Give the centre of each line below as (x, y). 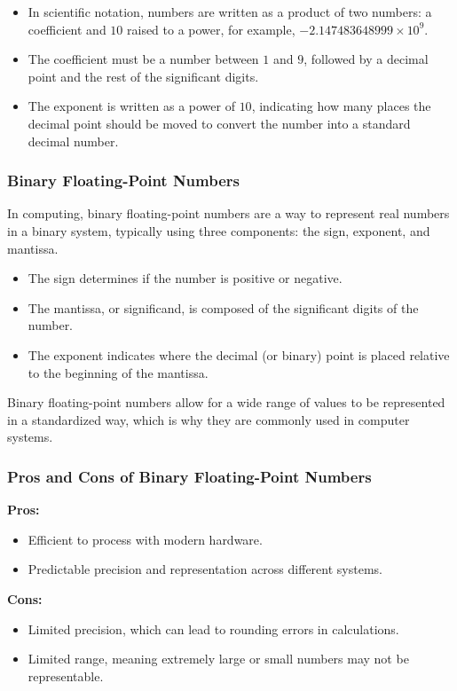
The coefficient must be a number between (143, 59)
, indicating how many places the (341, 106)
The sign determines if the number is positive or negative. (185, 278)
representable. (66, 675)
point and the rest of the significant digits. (143, 76)
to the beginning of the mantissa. (118, 372)
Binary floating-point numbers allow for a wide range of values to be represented (226, 402)
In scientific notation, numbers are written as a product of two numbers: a (230, 12)
